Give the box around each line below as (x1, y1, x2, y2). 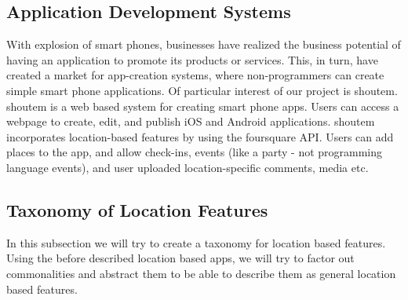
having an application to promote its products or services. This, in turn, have (6, 51, 378, 68)
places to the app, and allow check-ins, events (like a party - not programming (6, 144, 383, 160)
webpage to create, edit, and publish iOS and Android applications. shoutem (6, 113, 375, 130)
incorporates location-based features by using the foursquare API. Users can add (6, 128, 394, 145)
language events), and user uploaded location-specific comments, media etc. (6, 159, 369, 175)
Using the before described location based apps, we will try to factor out (6, 250, 355, 266)
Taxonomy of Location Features (6, 197, 268, 221)
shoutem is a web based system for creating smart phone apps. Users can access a (6, 97, 399, 114)
